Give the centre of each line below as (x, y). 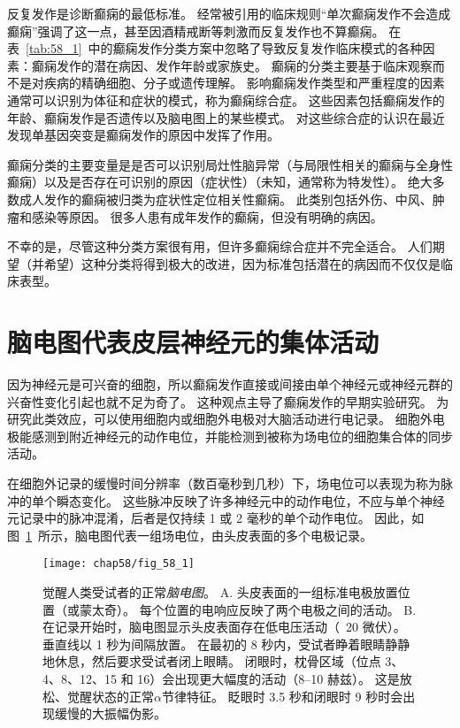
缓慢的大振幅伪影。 (110, 713)
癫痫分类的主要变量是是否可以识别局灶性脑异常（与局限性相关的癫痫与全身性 (230, 164)
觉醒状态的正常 (110, 696)
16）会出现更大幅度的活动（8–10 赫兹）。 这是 (268, 678)
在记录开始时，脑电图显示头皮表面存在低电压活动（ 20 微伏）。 (224, 627)
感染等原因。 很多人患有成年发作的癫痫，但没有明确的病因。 (207, 216)
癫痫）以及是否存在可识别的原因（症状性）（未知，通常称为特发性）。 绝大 (220, 182)
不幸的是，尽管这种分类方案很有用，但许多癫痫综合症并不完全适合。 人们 (220, 246)
